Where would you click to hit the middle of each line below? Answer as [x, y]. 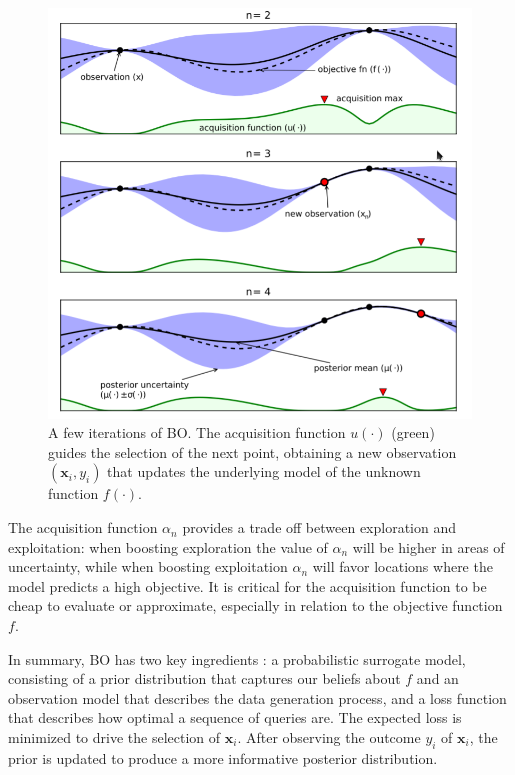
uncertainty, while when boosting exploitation [148, 566]
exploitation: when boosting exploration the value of [168, 546]
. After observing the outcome [329, 737]
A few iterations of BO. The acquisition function [197, 432]
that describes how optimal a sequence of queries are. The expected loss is [235, 717]
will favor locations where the [402, 566]
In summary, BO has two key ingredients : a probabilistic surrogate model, [237, 658]
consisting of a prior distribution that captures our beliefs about [204, 678]
